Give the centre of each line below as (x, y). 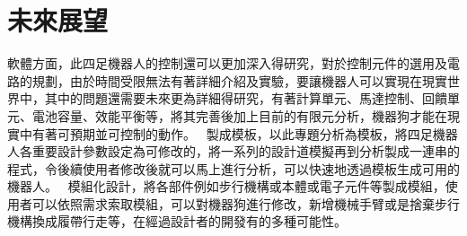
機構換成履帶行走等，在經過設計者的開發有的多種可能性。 (177, 221)
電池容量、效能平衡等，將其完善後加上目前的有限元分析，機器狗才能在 (239, 115)
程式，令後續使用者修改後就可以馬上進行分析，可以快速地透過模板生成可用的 (233, 168)
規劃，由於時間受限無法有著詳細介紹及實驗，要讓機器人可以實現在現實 (239, 80)
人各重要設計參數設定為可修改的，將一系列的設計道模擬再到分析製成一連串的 (233, 151)
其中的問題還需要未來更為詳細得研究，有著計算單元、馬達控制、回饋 (246, 98)
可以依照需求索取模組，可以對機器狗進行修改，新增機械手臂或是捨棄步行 (246, 203)
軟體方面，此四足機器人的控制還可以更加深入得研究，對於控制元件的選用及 (227, 63)
